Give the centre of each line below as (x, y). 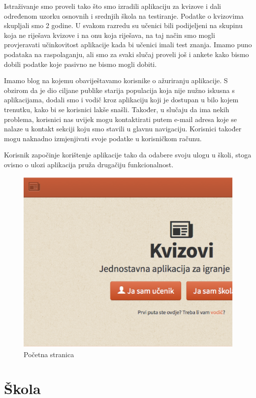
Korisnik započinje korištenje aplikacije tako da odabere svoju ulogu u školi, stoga (128, 155)
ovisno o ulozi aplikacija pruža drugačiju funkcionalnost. (89, 164)
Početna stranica (49, 354)
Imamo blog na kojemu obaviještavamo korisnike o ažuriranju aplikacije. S (116, 80)
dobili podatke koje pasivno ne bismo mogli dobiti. (80, 64)
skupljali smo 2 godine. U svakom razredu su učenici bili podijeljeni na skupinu (123, 25)
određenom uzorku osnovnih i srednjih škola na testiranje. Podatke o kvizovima (124, 15)
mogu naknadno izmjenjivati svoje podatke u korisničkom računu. (103, 138)
